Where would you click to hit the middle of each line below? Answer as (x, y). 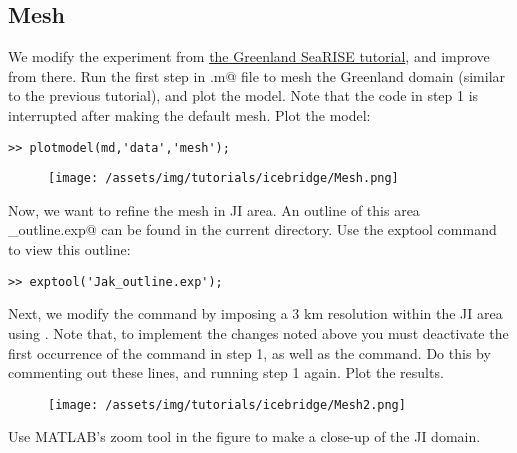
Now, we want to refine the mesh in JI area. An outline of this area (214, 209)
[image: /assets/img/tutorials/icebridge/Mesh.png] (223, 178)
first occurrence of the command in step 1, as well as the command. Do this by (249, 352)
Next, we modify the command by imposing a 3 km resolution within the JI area (255, 313)
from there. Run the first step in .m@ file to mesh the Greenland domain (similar (257, 75)
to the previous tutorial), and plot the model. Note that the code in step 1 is (243, 95)
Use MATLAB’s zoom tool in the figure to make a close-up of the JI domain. (244, 436)
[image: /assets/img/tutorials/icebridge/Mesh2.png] (227, 404)
